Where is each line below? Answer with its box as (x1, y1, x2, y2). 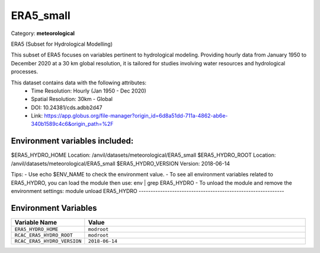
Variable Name (14, 218, 57, 226)
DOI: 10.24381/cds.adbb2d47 (31, 104, 103, 111)
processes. (11, 68, 39, 75)
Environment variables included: (11, 136, 134, 146)
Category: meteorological (11, 30, 75, 37)
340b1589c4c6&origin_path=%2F (31, 121, 114, 128)
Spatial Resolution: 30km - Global (31, 96, 113, 103)
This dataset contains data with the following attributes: (11, 79, 147, 86)
